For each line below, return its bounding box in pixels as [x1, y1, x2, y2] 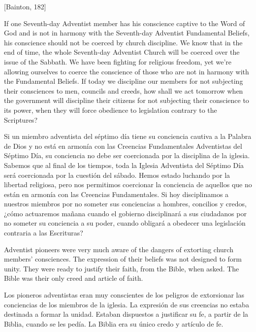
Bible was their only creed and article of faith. [4, 273, 143, 283]
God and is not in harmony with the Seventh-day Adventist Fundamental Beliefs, [4, 28, 250, 38]
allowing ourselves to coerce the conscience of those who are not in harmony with [4, 66, 249, 76]
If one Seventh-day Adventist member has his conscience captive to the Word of [4, 18, 245, 28]
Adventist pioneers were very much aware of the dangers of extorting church [4, 244, 233, 254]
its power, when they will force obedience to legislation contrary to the [4, 104, 217, 115]
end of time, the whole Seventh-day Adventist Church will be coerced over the [4, 47, 240, 57]
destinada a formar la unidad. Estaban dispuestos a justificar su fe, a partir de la [4, 309, 249, 319]
